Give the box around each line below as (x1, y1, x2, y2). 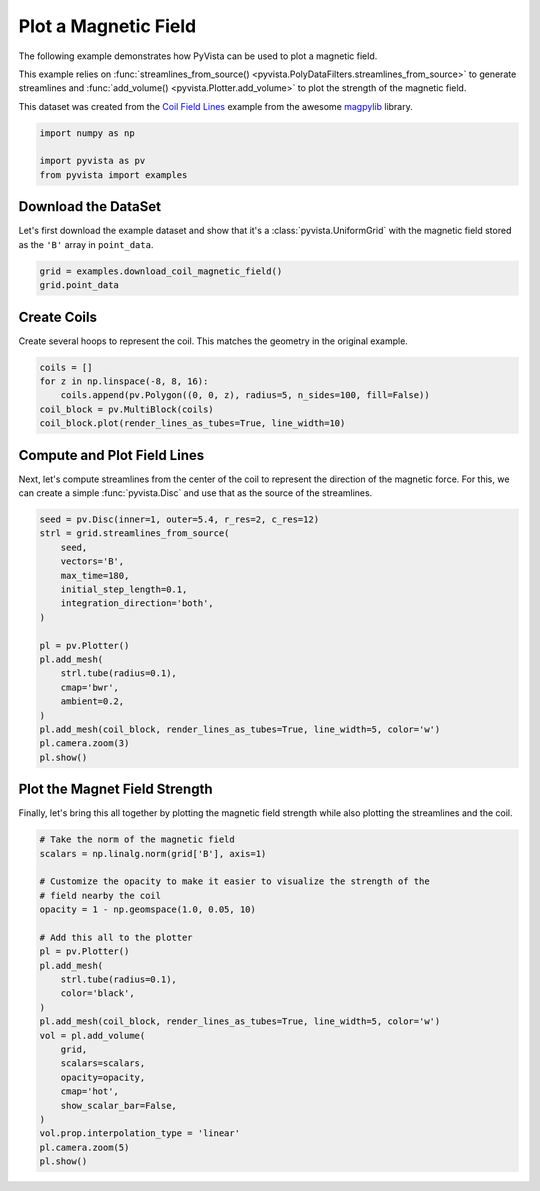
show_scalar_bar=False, (60, 1100, 177, 1111)
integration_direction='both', (60, 598, 214, 609)
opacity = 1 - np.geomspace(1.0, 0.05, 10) (39, 904, 257, 915)
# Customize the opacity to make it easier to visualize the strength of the (39, 876, 430, 887)
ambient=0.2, (60, 696, 125, 707)
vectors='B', (60, 556, 125, 567)
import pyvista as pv (39, 155, 146, 167)
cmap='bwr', (60, 681, 120, 693)
